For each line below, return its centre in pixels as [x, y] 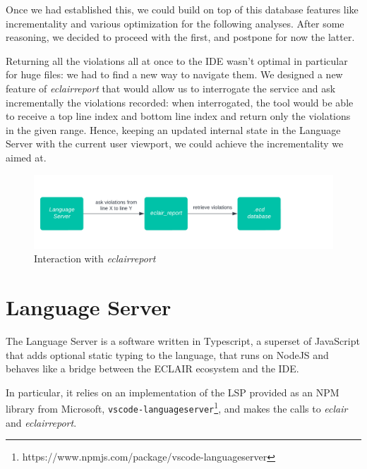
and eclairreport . [41, 422]
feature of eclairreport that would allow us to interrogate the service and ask [171, 88]
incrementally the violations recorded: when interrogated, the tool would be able [180, 102]
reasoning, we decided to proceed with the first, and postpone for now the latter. [180, 37]
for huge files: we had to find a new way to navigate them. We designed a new [174, 74]
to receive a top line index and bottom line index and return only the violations [178, 116]
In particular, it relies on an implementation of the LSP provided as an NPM [173, 392]
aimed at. [26, 157]
